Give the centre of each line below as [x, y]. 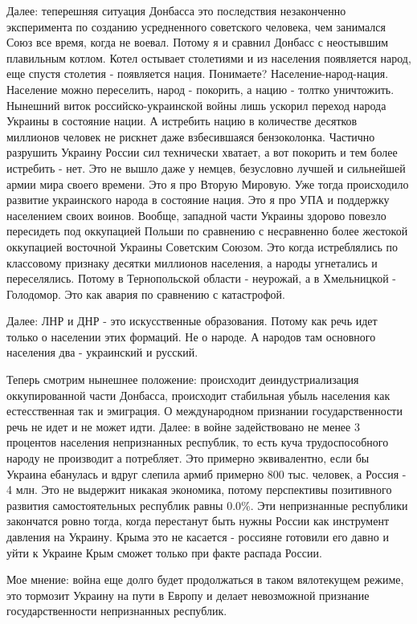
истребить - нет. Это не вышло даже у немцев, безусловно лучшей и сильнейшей [206, 167]
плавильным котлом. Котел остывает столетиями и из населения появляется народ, [209, 57]
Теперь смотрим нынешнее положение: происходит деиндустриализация [183, 379]
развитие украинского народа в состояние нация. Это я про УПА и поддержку [198, 200]
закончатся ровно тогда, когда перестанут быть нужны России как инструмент [198, 521]
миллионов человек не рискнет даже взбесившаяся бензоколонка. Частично [191, 136]
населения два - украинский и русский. [102, 352]
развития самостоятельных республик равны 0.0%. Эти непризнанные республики [207, 505]
